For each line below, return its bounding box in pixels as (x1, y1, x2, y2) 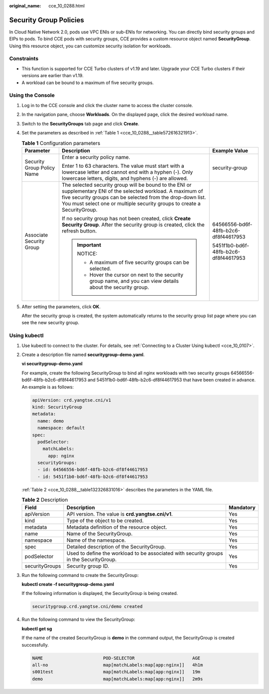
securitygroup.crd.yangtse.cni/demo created (32, 604, 143, 609)
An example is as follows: (21, 384, 74, 390)
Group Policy (24, 164, 55, 171)
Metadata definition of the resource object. (66, 523, 167, 530)
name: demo (37, 418, 64, 424)
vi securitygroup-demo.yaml (21, 361, 83, 367)
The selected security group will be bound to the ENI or (61, 181, 192, 188)
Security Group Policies (9, 15, 84, 24)
